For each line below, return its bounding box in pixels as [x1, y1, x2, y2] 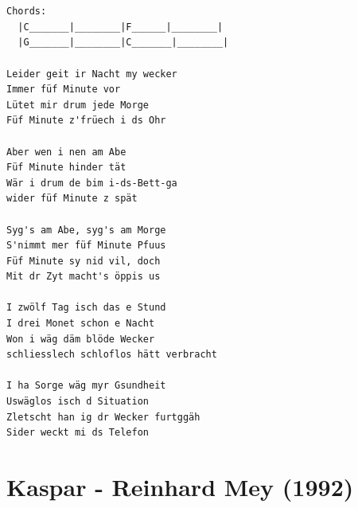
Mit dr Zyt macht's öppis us [6, 271, 161, 283]
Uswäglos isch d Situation [6, 396, 149, 408]
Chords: [6, 6, 47, 18]
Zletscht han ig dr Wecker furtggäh [6, 411, 200, 423]
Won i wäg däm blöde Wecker [6, 333, 155, 345]
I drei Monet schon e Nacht [6, 318, 155, 330]
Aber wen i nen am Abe [6, 146, 126, 158]
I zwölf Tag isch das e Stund [6, 302, 166, 314]
